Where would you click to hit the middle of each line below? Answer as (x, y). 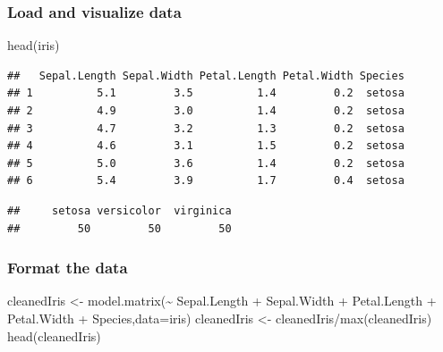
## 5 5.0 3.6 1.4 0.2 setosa (206, 163)
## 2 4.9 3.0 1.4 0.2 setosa (206, 111)
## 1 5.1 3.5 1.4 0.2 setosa (206, 93)
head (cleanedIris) (54, 335)
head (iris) (34, 45)
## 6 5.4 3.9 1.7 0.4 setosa (206, 181)
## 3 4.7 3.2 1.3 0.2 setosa (206, 128)
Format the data (68, 268)
